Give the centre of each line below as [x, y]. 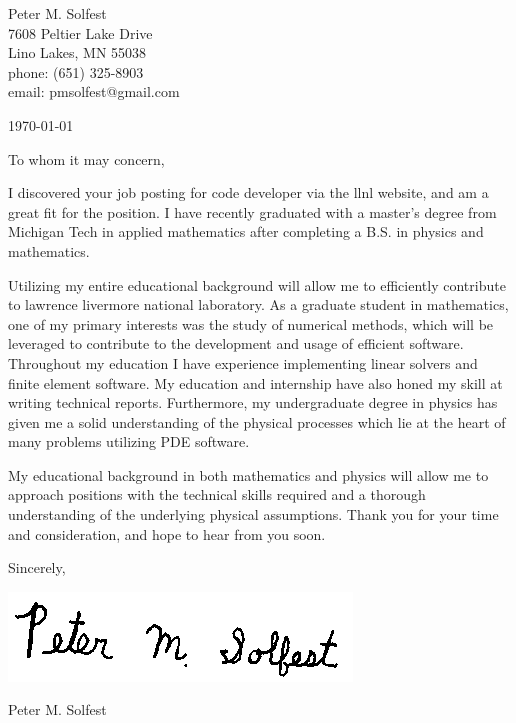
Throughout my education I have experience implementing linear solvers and [243, 362]
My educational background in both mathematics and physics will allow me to [248, 474]
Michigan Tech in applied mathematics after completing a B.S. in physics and [246, 231]
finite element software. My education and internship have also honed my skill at [255, 382]
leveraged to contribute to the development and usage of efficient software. [236, 343]
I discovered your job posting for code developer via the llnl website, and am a [248, 192]
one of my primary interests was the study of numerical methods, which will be [251, 323]
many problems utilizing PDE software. [129, 441]
